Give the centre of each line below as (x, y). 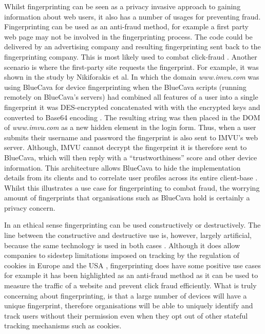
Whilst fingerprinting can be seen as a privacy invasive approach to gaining (122, 6)
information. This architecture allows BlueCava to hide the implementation (122, 167)
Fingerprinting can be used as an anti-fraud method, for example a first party (126, 26)
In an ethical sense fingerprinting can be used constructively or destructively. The (132, 225)
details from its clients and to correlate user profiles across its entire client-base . (131, 178)
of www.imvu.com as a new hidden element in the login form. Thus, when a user (130, 127)
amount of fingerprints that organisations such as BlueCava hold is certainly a (127, 198)
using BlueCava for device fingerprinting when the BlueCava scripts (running (125, 87)
